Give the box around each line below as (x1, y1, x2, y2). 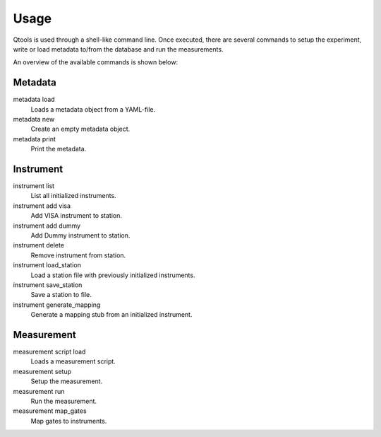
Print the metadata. (30, 145, 87, 153)
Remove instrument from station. (30, 251, 126, 260)
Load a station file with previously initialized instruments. (30, 271, 195, 279)
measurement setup (13, 367, 72, 375)
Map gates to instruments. (30, 416, 107, 425)
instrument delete (13, 241, 65, 250)
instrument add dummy (13, 221, 81, 230)
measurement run (13, 387, 65, 395)
